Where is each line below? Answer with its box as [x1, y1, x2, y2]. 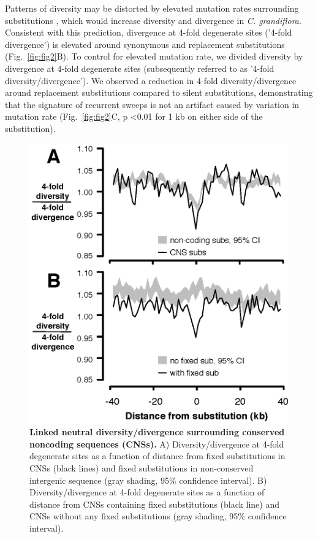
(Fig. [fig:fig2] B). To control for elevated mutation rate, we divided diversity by [5, 50, 303, 63]
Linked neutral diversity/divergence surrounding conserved [29, 425, 285, 438]
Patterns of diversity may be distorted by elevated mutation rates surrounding [5, 2, 299, 14]
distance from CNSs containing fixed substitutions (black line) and [29, 497, 280, 510]
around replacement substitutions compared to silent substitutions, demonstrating [5, 86, 313, 99]
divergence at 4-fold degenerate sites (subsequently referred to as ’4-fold [5, 61, 274, 74]
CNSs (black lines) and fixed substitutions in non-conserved [29, 462, 254, 475]
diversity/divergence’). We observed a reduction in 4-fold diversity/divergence [5, 74, 297, 87]
